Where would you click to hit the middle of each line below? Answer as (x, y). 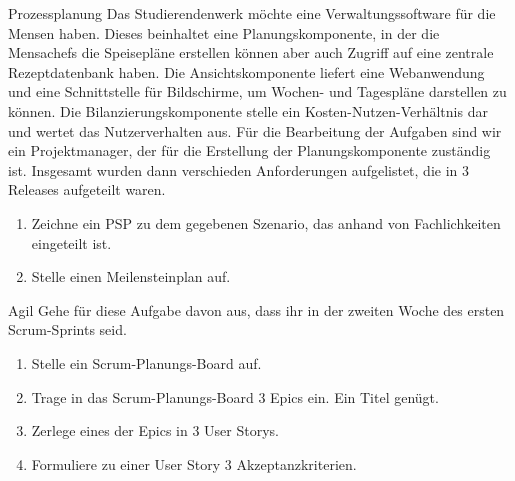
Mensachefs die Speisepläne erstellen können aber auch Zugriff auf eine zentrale (251, 52)
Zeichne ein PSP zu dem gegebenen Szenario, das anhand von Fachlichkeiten (266, 222)
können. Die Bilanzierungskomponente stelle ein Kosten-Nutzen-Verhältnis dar (248, 110)
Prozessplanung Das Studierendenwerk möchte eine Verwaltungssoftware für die (252, 13)
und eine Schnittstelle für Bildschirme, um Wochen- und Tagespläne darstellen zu (257, 91)
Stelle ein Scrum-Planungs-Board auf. (146, 362)
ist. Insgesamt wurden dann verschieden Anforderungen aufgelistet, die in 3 (239, 169)
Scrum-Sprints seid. (67, 329)
